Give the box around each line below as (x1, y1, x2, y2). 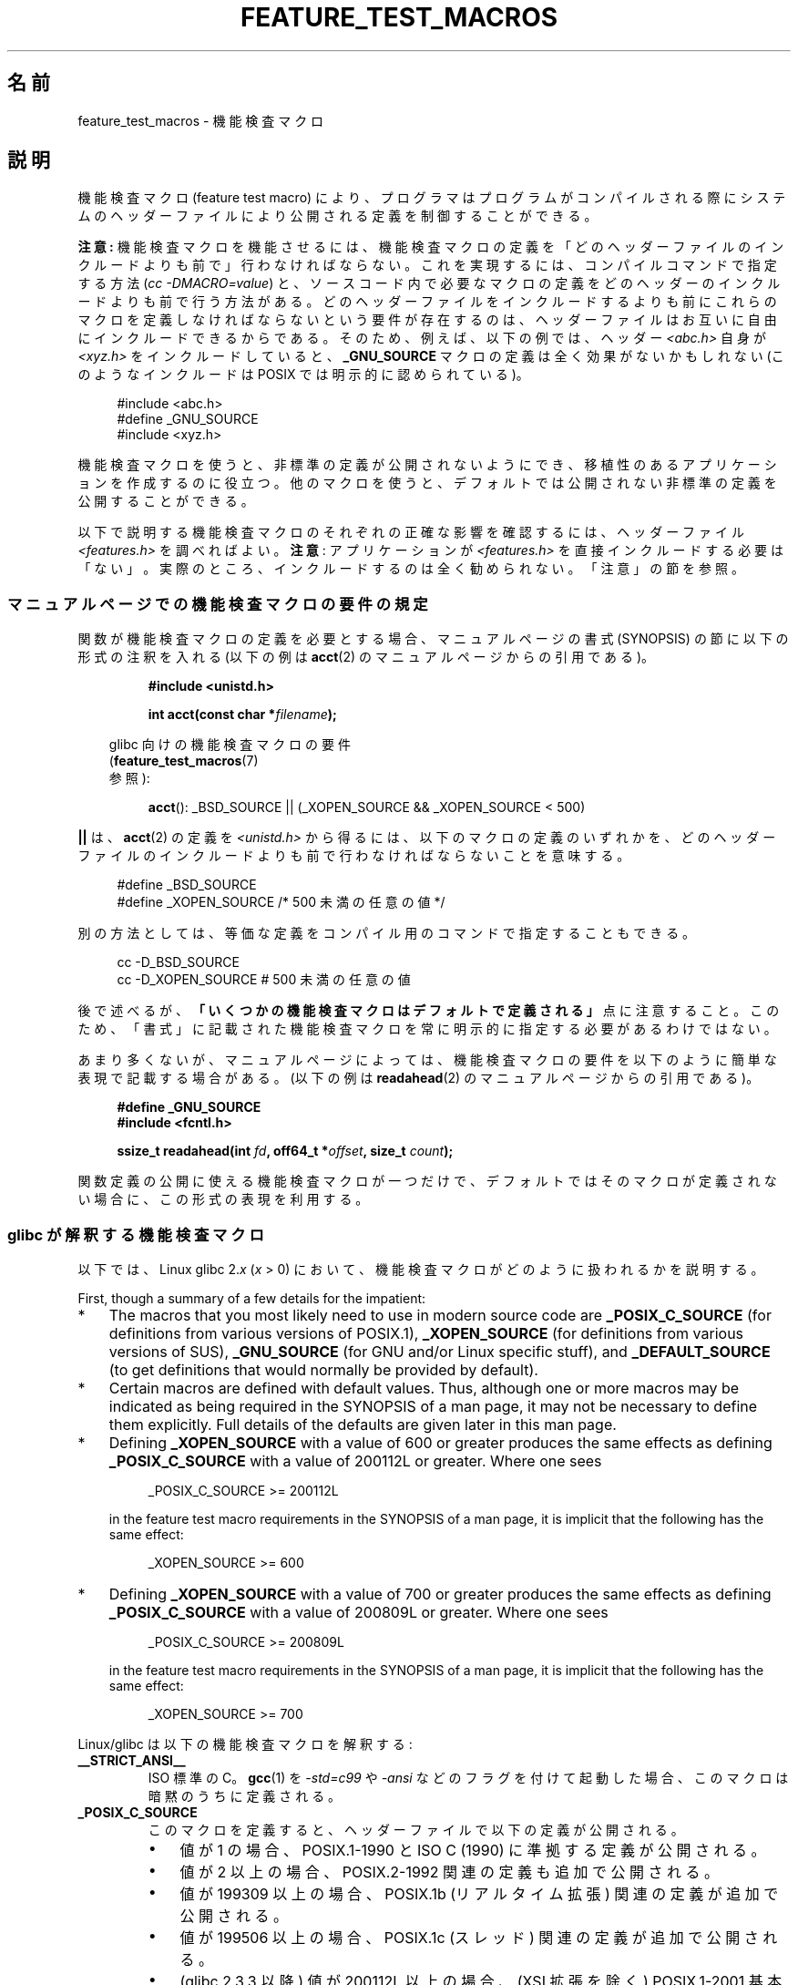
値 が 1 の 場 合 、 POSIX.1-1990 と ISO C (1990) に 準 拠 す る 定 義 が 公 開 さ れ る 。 (179, 1840, 766, 1859)
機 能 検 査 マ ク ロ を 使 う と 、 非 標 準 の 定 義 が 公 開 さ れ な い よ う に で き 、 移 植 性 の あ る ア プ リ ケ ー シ (77, 457, 777, 473)
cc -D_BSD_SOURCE (117, 954, 240, 971)
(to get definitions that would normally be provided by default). (108, 1360, 538, 1379)
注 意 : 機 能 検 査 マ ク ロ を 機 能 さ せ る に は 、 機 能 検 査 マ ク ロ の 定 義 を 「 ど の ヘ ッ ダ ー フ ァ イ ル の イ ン (77, 239, 784, 255)
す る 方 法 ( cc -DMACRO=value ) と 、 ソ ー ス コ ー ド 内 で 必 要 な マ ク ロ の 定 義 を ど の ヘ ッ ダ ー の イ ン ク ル (77, 275, 781, 292)
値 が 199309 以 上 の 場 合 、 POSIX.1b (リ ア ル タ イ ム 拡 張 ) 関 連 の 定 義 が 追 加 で (179, 1884, 779, 1903)
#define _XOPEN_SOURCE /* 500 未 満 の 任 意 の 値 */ (117, 894, 445, 910)
